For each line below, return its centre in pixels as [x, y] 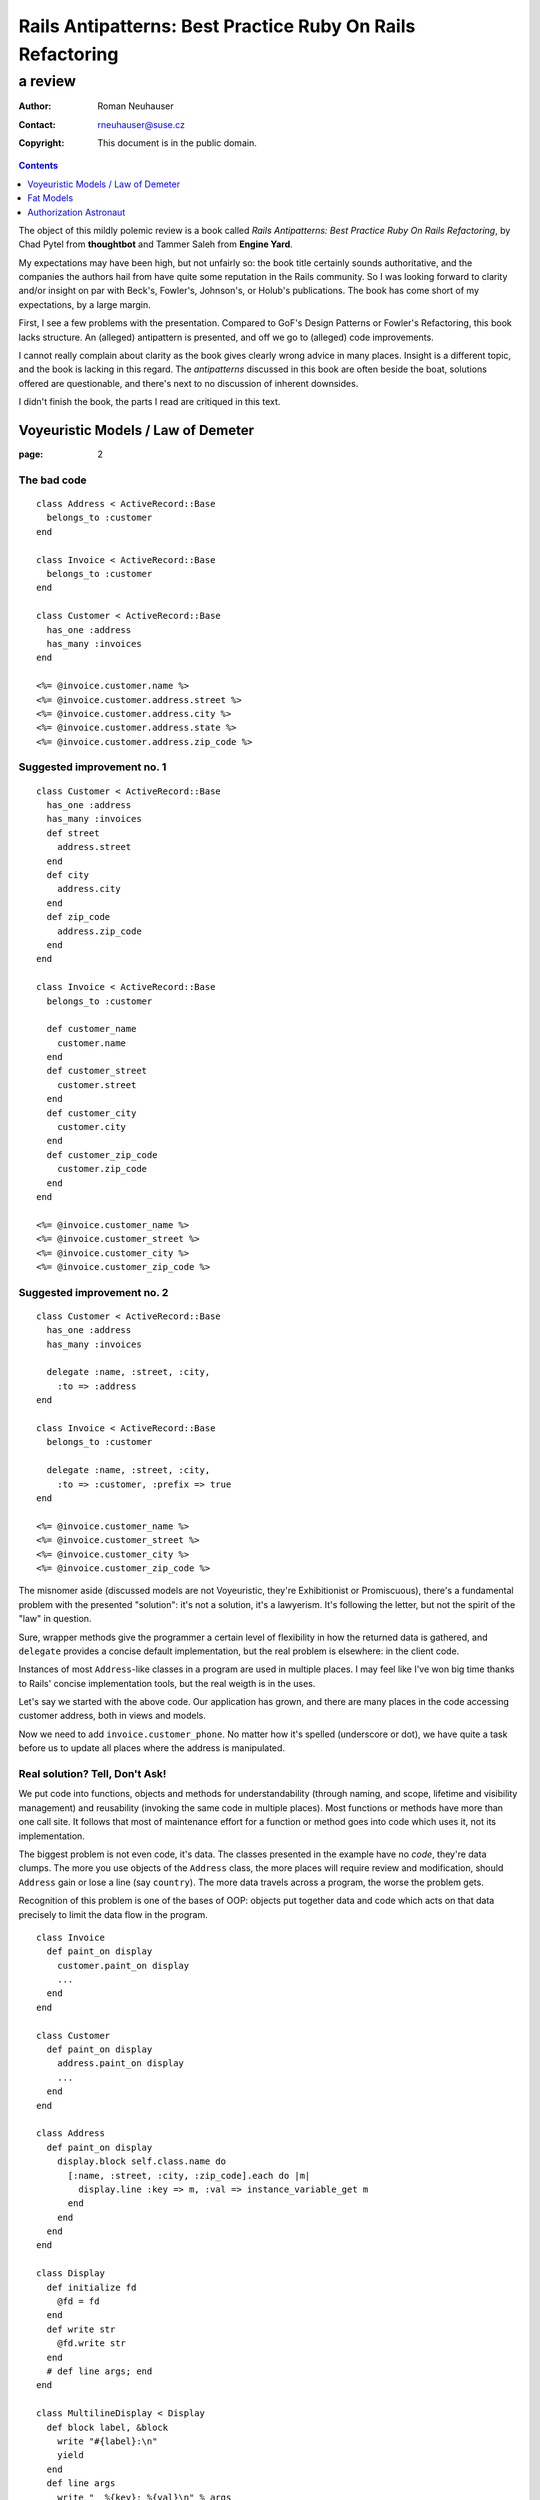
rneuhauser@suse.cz [141, 124]
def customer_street [97, 1071]
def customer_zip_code [102, 1154]
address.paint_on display [120, 2063]
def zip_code [78, 917]
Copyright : [41, 142]
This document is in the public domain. [177, 142]
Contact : [37, 124]
